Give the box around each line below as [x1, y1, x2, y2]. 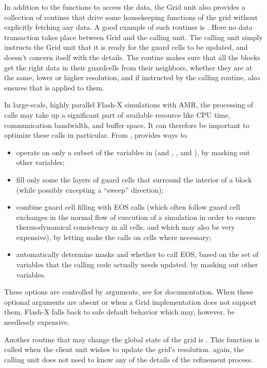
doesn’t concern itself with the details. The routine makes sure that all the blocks [4, 51, 260, 62]
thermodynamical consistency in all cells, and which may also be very [16, 222, 235, 232]
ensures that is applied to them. [4, 82, 104, 93]
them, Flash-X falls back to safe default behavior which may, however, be [4, 306, 235, 317]
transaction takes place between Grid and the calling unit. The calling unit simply [4, 31, 263, 42]
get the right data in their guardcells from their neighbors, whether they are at [4, 62, 253, 72]
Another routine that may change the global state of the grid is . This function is [4, 334, 260, 344]
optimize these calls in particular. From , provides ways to [4, 130, 187, 140]
